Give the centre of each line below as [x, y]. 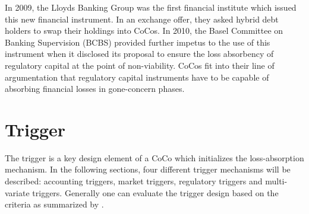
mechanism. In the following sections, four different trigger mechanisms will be [148, 169]
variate [17, 192]
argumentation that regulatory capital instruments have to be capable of [137, 77]
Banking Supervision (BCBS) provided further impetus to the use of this [138, 42]
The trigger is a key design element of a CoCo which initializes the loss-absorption [154, 157]
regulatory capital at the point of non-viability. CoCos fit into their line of [140, 65]
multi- [276, 181]
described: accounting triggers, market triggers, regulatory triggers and [134, 181]
